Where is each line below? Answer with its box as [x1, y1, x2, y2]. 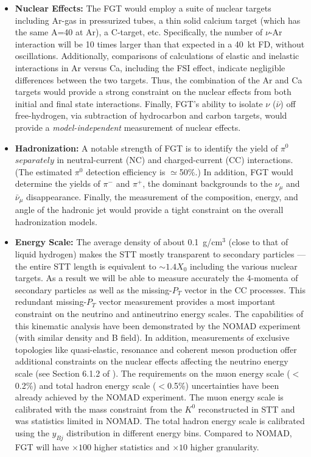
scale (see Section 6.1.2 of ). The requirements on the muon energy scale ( [15, 366, 290, 379]
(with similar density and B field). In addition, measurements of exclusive [15, 331, 290, 344]
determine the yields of [15, 177, 100, 190]
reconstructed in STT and [198, 402, 295, 415]
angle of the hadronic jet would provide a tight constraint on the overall [15, 203, 284, 216]
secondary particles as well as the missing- [15, 283, 172, 296]
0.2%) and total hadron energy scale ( [15, 379, 156, 391]
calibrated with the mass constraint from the [15, 402, 182, 415]
